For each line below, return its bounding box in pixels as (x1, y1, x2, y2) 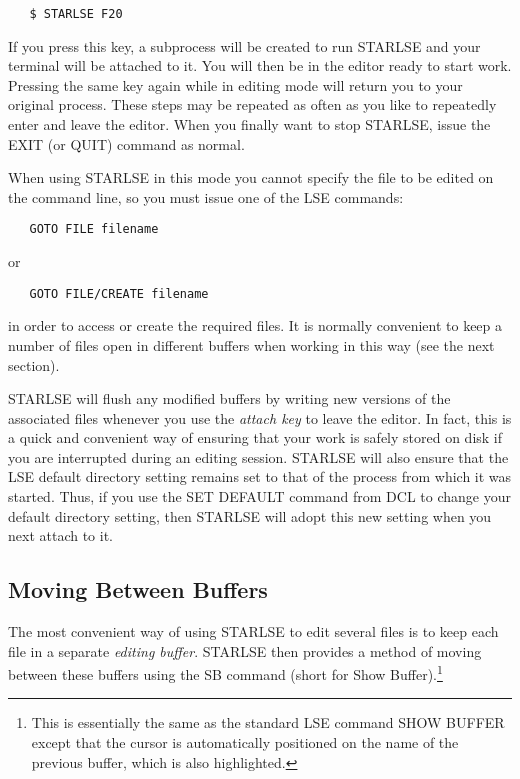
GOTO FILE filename (29, 222, 159, 237)
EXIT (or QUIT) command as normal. (8, 133, 245, 154)
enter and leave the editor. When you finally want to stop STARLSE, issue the (8, 114, 491, 135)
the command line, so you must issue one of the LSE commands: (8, 186, 404, 207)
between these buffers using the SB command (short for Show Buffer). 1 (8, 661, 443, 684)
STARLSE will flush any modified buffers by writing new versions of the (8, 388, 451, 409)
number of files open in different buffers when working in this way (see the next (8, 334, 495, 355)
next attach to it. (8, 525, 113, 546)
